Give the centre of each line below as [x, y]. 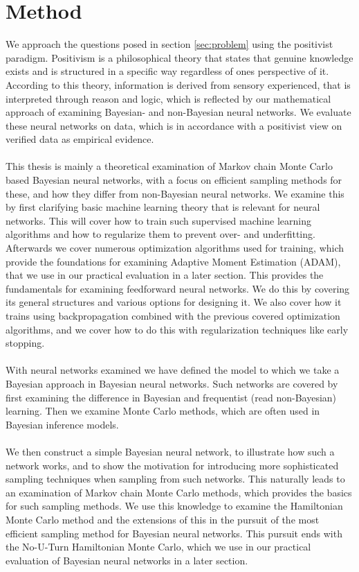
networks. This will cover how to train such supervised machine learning [158, 220]
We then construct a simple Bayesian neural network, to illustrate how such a [170, 451]
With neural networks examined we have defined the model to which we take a [173, 370]
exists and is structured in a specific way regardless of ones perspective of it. [167, 71]
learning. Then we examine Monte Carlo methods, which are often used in [163, 411]
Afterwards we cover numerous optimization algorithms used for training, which [175, 248]
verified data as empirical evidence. [80, 139]
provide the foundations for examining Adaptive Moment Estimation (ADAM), [173, 261]
